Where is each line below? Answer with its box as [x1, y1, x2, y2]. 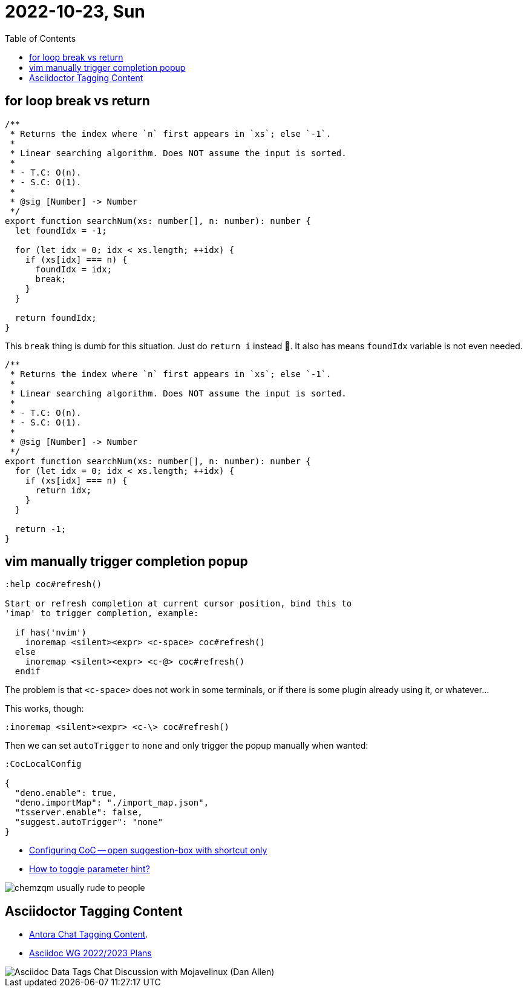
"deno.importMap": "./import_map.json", [15, 798, 209, 808]
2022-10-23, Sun [5, 1, 145, 22]
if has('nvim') [15, 628, 87, 638]
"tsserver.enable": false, [15, 807, 143, 818]
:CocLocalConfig [5, 759, 82, 769]
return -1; [15, 524, 67, 534]
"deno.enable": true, [15, 788, 117, 798]
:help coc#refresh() [5, 579, 102, 590]
